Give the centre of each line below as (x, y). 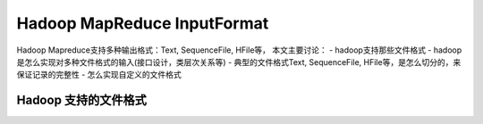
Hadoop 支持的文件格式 (82, 100)
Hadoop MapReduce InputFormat (143, 23)
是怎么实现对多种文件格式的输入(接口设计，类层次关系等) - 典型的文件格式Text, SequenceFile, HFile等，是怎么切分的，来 (239, 62)
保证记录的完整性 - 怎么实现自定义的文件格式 (99, 75)
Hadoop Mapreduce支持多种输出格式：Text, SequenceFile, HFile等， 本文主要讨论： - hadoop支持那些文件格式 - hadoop (239, 50)
